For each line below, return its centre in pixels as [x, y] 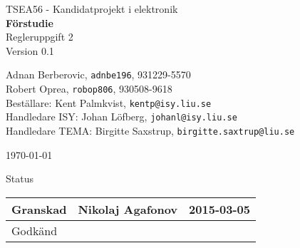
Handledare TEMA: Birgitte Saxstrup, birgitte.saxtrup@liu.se [150, 130]
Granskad [39, 209]
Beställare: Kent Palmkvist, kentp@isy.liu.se [109, 102]
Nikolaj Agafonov [128, 209]
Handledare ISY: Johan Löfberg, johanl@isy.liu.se [121, 117]
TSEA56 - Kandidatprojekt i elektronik [92, 9]
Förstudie [30, 22]
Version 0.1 [30, 50]
